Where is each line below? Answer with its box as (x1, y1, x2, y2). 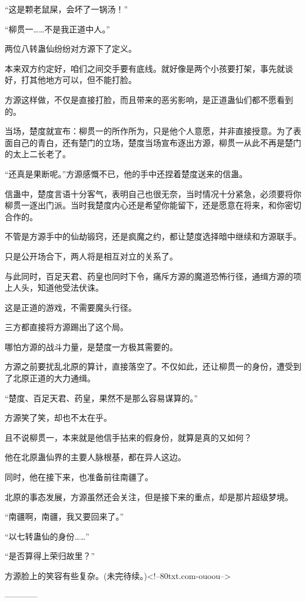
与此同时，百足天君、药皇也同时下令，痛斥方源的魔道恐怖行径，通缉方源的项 (5, 270, 301, 282)
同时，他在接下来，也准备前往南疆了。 (5, 471, 153, 483)
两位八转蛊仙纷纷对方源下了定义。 (5, 42, 137, 55)
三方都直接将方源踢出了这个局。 (5, 321, 128, 333)
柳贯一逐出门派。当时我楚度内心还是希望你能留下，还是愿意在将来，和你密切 (5, 199, 301, 211)
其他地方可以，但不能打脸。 (29, 74, 137, 86)
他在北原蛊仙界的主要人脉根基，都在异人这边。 (5, 451, 186, 463)
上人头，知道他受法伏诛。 (5, 281, 104, 294)
